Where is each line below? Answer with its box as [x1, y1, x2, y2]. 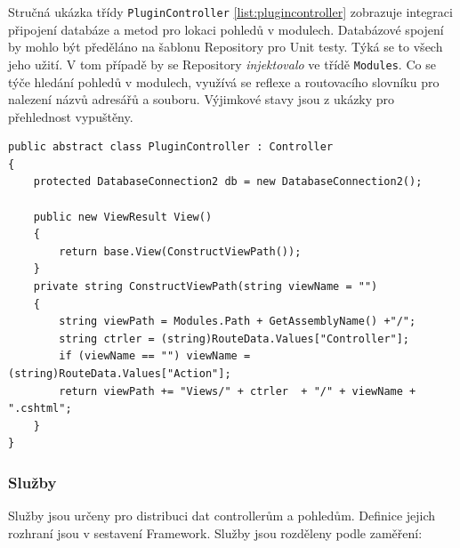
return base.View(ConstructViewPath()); [59, 245, 302, 258]
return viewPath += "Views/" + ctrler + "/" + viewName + [59, 384, 416, 398]
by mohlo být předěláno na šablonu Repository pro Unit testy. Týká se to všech [8, 37, 443, 56]
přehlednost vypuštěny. [8, 107, 133, 125]
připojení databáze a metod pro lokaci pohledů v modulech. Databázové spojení [8, 20, 444, 38]
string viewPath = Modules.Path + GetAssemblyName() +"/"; [59, 315, 416, 328]
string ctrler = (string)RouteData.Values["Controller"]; [59, 332, 410, 345]
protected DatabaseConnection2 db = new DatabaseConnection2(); [33, 175, 423, 189]
